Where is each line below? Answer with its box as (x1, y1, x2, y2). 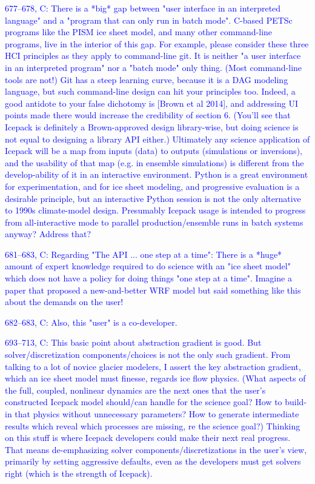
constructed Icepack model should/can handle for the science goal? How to (5, 395, 282, 408)
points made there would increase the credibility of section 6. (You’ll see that (5, 109, 291, 121)
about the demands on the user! (5, 295, 124, 308)
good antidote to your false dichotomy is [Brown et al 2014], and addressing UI (5, 96, 299, 109)
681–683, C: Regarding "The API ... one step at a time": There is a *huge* (5, 247, 282, 260)
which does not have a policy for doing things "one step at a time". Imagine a (5, 272, 292, 284)
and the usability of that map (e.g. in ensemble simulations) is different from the (5, 156, 304, 169)
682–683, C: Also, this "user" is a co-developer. (5, 315, 177, 328)
